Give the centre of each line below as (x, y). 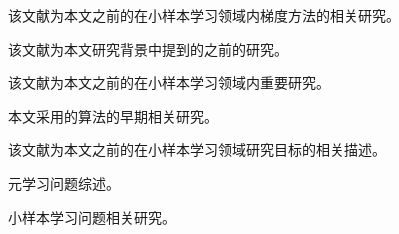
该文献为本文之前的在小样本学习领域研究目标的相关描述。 (197, 149)
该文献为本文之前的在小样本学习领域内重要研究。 (169, 82)
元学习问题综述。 (64, 182)
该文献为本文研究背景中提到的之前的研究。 (148, 48)
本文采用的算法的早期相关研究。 (113, 115)
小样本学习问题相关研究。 (92, 216)
